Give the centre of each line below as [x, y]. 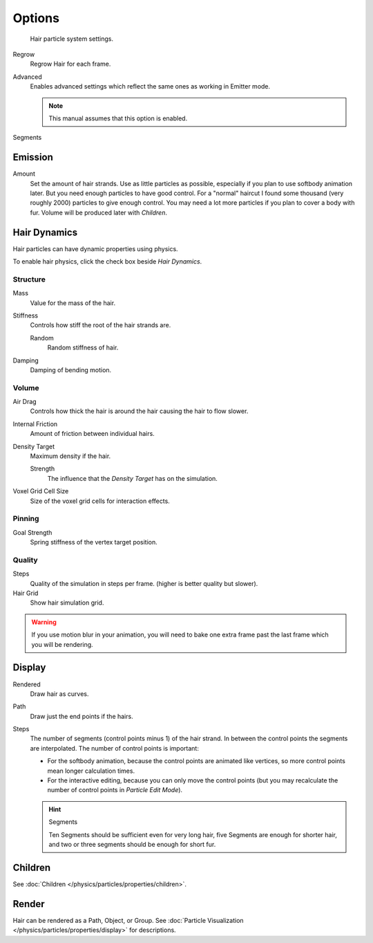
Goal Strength [32, 532]
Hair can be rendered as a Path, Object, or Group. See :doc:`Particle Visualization [128, 920]
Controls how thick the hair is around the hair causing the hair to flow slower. [139, 411]
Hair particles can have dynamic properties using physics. [96, 248]
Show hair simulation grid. [67, 603]
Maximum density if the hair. [70, 456]
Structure [29, 279]
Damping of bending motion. [71, 369]
